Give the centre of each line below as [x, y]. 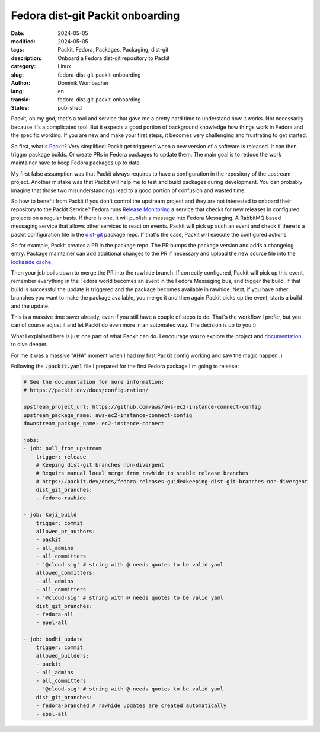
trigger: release [61, 456]
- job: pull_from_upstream [63, 448]
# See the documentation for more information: [94, 382]
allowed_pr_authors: [66, 532]
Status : [20, 108]
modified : [23, 41]
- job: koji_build [50, 515]
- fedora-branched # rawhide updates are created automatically [131, 706]
